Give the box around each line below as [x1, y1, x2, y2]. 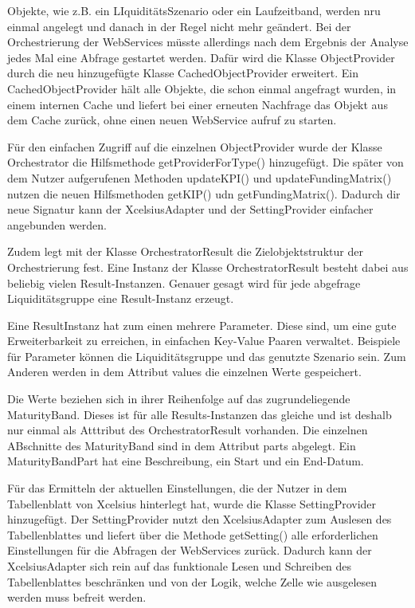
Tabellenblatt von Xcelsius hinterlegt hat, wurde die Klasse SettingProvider [7, 495, 377, 512]
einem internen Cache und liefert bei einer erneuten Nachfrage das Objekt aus [7, 96, 388, 112]
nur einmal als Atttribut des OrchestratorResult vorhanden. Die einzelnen [7, 422, 368, 438]
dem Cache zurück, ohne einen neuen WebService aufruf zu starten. [7, 112, 337, 128]
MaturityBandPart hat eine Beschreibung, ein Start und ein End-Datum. [7, 453, 364, 469]
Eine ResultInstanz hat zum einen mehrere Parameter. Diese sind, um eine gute [7, 316, 397, 333]
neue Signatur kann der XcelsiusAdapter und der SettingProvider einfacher [7, 201, 374, 218]
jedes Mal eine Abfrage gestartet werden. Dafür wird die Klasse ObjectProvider [7, 49, 395, 65]
